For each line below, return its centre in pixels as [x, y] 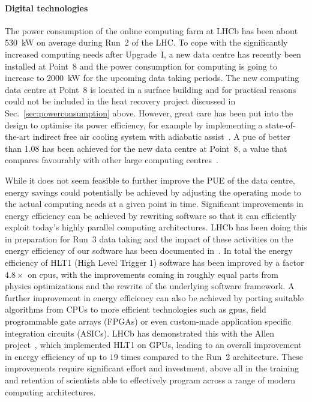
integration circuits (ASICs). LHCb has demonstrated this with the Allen [140, 333]
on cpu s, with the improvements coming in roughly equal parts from [153, 274]
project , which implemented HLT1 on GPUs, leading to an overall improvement [153, 345]
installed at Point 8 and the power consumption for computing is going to [141, 66]
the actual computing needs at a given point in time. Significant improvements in [154, 204]
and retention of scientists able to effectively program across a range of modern [150, 380]
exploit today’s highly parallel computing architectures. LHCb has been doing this [156, 227]
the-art [18, 136]
